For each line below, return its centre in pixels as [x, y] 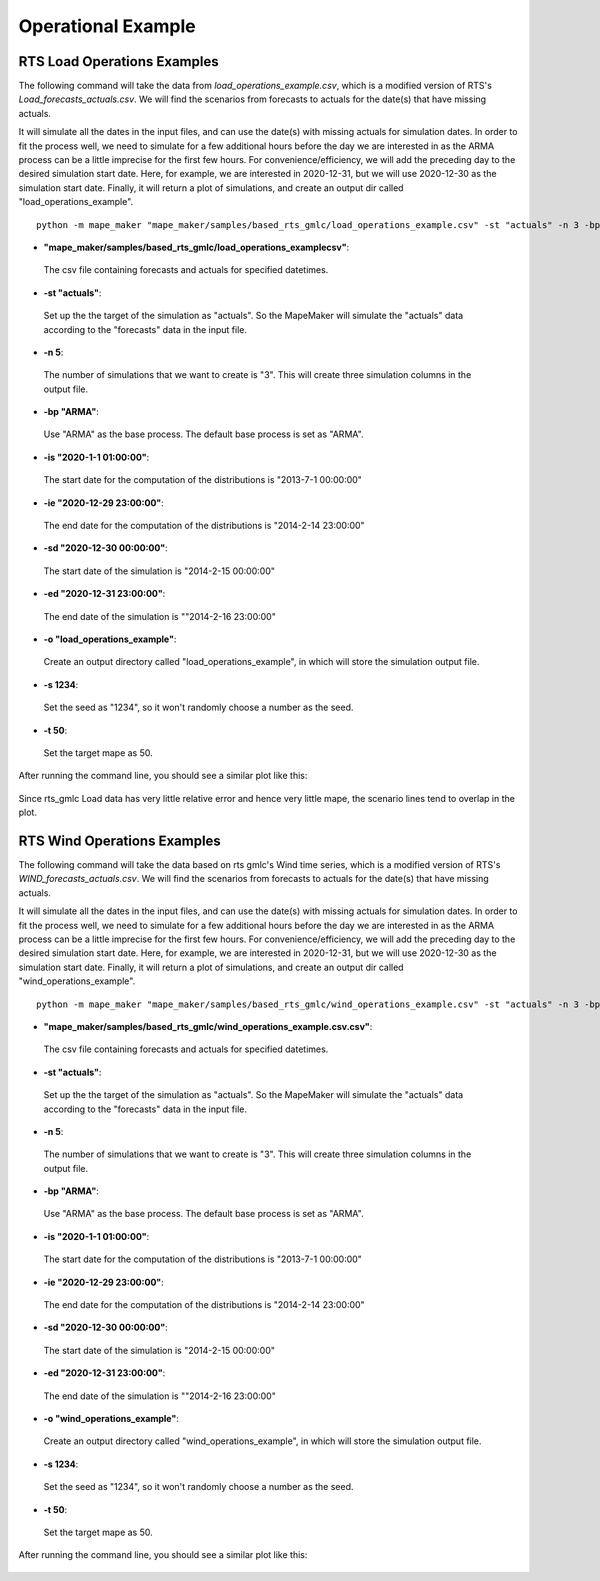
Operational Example [107, 26]
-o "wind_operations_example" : [111, 1418]
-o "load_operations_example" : [110, 639]
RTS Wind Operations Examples [120, 840]
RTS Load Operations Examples [118, 61]
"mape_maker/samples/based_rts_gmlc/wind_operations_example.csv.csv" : [208, 1026]
